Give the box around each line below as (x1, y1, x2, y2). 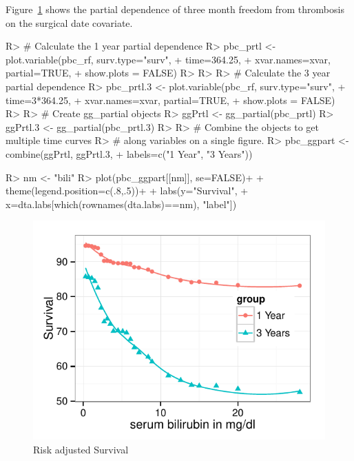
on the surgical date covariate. (6, 15, 133, 30)
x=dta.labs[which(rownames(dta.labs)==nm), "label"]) (6, 196, 237, 211)
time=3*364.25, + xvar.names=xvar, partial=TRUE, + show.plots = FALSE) (6, 92, 335, 107)
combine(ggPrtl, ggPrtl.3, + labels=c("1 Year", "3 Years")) (6, 146, 253, 161)
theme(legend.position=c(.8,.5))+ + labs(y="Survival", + (6, 183, 249, 198)
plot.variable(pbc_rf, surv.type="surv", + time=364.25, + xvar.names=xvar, (6, 52, 331, 66)
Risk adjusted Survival (33, 442, 129, 456)
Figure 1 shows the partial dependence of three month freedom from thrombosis (6, 2, 344, 16)
